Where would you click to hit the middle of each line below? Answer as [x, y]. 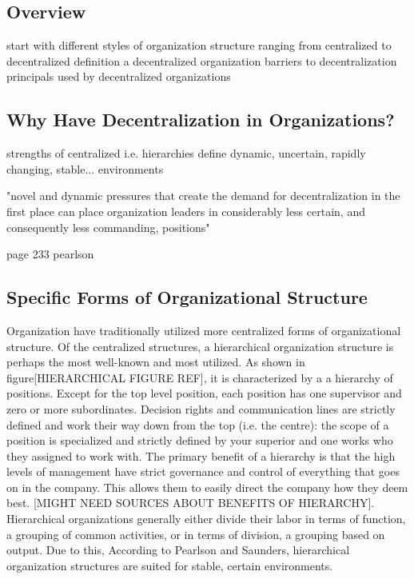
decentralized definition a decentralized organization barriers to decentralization [202, 60]
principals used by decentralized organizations [119, 76]
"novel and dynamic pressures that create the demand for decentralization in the [203, 196]
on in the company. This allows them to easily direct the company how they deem [207, 487]
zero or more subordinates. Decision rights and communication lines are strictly [201, 408]
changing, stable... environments [85, 168]
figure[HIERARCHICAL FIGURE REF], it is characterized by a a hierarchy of [200, 377]
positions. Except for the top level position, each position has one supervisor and [204, 393]
